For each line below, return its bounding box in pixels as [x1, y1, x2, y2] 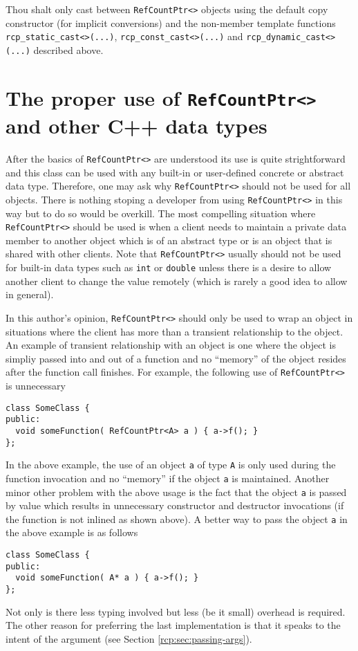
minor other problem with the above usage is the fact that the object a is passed [6, 484, 347, 499]
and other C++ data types [6, 111, 267, 140]
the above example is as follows [6, 525, 138, 540]
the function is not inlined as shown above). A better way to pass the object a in [6, 511, 348, 526]
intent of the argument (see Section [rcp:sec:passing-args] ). [6, 631, 252, 645]
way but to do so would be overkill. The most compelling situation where [6, 205, 316, 220]
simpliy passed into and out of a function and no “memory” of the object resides [6, 351, 346, 365]
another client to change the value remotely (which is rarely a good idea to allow [6, 273, 348, 288]
